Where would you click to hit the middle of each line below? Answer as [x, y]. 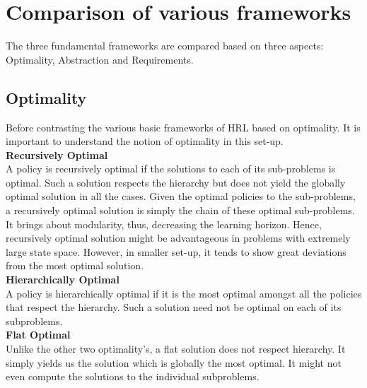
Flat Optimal [38, 335]
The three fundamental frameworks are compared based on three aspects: [165, 46]
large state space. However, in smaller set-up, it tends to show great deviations [176, 251]
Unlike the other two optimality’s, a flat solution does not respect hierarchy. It [176, 349]
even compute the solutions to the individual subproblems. [133, 376]
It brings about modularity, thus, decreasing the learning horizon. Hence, [164, 224]
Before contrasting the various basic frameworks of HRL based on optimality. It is [183, 127]
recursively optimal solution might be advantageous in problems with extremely [178, 238]
